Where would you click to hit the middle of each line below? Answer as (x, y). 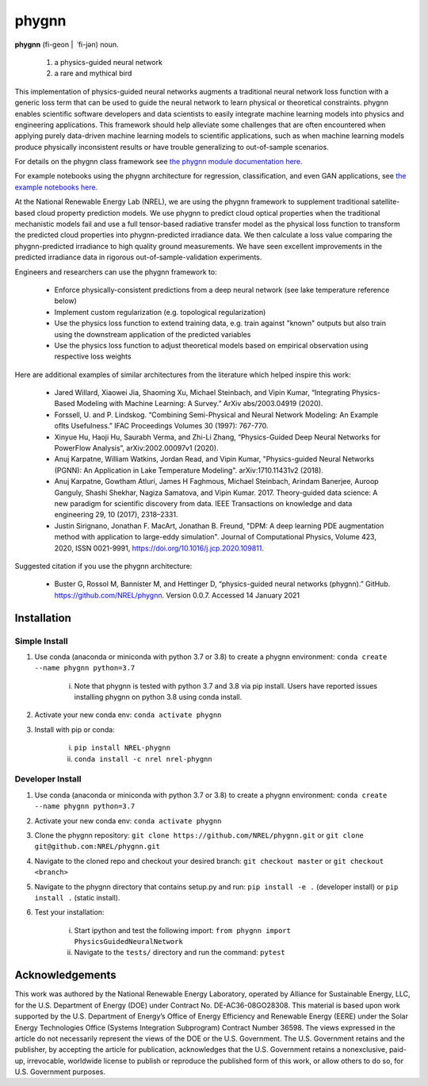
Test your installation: (69, 912)
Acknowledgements (65, 975)
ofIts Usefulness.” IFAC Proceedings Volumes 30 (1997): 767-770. (161, 426)
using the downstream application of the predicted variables (153, 334)
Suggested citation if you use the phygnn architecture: (103, 566)
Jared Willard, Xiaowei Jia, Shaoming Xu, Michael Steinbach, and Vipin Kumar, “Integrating (202, 393)
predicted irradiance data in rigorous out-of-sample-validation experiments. (138, 257)
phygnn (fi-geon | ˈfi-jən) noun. (67, 44)
